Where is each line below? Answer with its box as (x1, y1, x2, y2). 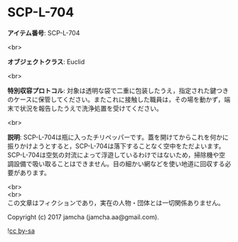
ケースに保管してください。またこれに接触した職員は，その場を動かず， (13, 95, 225, 104)
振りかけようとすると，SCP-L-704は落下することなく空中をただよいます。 (7, 141, 225, 150)
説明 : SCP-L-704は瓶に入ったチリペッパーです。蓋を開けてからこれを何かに (7, 133, 229, 141)
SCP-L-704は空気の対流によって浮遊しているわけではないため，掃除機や (7, 150, 220, 159)
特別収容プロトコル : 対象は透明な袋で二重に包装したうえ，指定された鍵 (7, 86, 217, 94)
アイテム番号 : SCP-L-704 (7, 28, 80, 37)
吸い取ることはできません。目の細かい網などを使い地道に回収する (31, 159, 225, 167)
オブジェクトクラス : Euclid (7, 57, 85, 66)
